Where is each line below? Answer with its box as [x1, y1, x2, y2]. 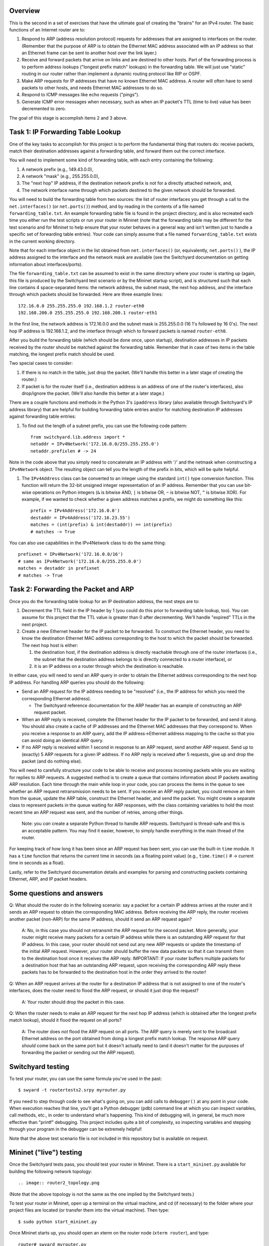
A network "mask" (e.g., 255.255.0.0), [21, 173, 100, 179]
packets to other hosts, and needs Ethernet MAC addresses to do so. [21, 85, 164, 91]
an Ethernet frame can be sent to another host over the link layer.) [21, 50, 157, 56]
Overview [9, 6, 40, 15]
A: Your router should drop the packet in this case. [21, 999, 125, 1005]
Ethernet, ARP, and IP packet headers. [9, 876, 88, 882]
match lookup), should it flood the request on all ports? [9, 1017, 122, 1023]
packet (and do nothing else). [21, 758, 82, 765]
